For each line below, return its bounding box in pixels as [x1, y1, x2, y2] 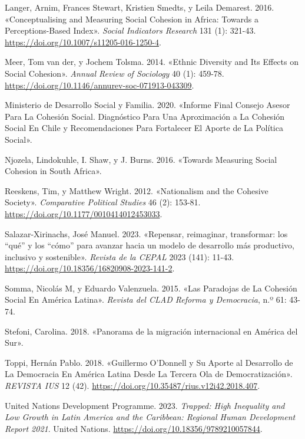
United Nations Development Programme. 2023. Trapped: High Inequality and [5, 399, 285, 411]
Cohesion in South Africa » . [5, 165, 102, 177]
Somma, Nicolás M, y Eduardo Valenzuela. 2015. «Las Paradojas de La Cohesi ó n [5, 281, 297, 294]
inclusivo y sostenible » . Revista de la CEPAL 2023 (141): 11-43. [5, 250, 234, 263]
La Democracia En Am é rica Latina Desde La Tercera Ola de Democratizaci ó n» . [5, 368, 293, 380]
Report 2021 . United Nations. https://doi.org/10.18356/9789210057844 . [5, 422, 263, 434]
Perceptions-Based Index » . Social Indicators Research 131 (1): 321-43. [5, 24, 256, 37]
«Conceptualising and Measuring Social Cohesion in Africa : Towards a [5, 12, 259, 25]
